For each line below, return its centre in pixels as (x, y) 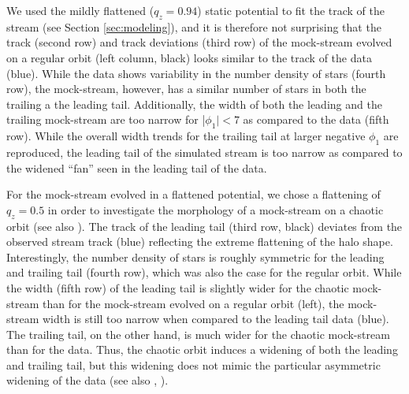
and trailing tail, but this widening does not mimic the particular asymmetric (193, 364)
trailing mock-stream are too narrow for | (106, 119)
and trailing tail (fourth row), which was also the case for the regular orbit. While (204, 272)
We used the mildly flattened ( (80, 10)
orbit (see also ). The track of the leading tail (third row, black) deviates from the (204, 226)
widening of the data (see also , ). (87, 380)
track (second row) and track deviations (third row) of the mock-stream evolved (199, 42)
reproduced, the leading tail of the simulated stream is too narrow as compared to (204, 152)
